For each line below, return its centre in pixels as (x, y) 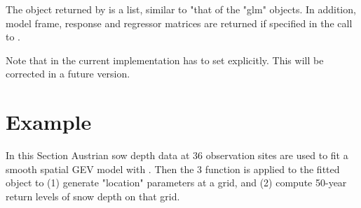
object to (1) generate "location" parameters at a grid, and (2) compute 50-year (176, 183)
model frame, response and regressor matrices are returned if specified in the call (179, 23)
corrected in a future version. (68, 74)
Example (49, 122)
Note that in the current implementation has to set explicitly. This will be (165, 60)
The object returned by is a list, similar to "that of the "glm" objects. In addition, (181, 9)
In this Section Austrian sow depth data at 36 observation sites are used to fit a (177, 155)
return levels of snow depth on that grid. (93, 196)
